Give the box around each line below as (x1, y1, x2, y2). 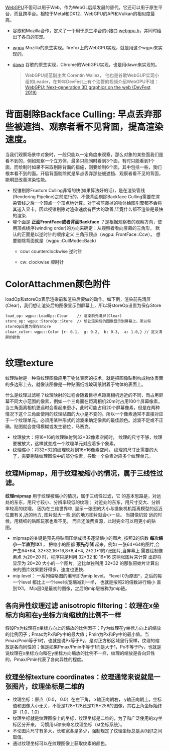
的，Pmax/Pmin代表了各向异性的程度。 (5, 656, 86, 662)
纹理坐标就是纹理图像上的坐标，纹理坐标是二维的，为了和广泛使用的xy (12, 715, 158, 721)
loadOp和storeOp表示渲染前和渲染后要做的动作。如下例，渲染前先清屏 (5, 296, 151, 302)
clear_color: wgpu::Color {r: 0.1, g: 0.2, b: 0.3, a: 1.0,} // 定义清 (5, 329, 162, 335)
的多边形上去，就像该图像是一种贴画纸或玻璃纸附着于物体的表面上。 (5, 381, 146, 387)
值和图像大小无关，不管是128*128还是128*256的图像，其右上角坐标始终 (12, 703, 162, 709)
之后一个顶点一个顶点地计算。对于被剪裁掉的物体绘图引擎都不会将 (26, 200, 162, 206)
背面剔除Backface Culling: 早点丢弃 (5, 109, 153, 120)
